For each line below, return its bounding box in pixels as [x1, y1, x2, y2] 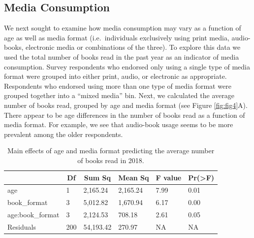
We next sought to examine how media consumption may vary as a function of [4, 23, 241, 33]
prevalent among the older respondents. [4, 129, 123, 139]
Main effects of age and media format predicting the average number [7, 145, 215, 156]
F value [156, 172, 182, 182]
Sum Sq [84, 172, 111, 182]
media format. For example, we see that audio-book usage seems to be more [4, 119, 233, 130]
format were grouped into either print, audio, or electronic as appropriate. [4, 71, 227, 81]
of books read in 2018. [77, 155, 144, 165]
